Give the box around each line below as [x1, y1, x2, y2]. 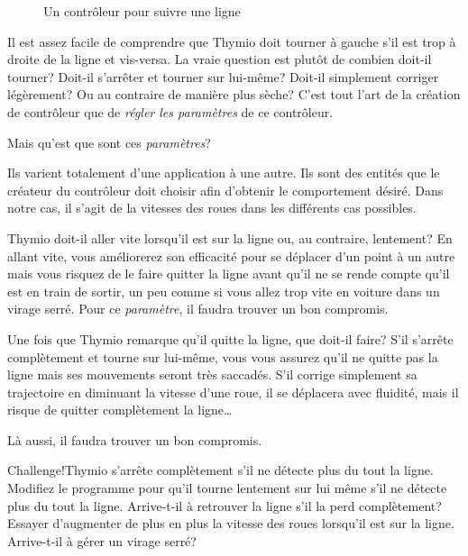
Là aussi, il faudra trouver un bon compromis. [7, 430, 262, 449]
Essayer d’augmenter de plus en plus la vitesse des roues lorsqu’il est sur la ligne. [7, 514, 454, 533]
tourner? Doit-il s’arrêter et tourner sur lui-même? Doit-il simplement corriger [7, 67, 439, 86]
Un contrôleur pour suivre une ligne [43, 2, 241, 20]
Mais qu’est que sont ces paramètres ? [7, 132, 211, 151]
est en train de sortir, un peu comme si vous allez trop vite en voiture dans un [7, 281, 440, 300]
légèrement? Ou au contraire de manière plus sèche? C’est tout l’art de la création [7, 85, 461, 104]
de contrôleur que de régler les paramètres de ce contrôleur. [7, 102, 334, 121]
